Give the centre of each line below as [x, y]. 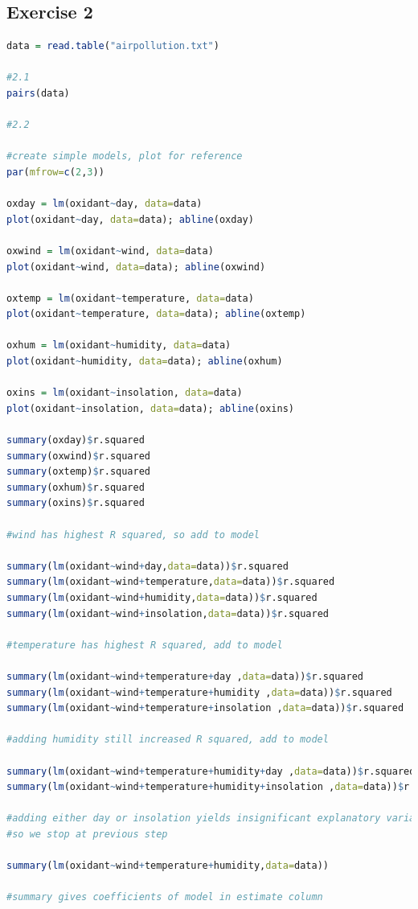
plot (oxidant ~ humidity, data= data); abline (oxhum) [145, 362]
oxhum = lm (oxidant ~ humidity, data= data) [119, 346]
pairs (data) [38, 93]
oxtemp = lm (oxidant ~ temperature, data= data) [130, 298]
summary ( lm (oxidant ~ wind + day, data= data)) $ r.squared [148, 566]
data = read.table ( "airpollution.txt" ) [113, 46]
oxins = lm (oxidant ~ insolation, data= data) [125, 393]
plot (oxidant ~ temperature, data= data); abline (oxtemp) [156, 314]
